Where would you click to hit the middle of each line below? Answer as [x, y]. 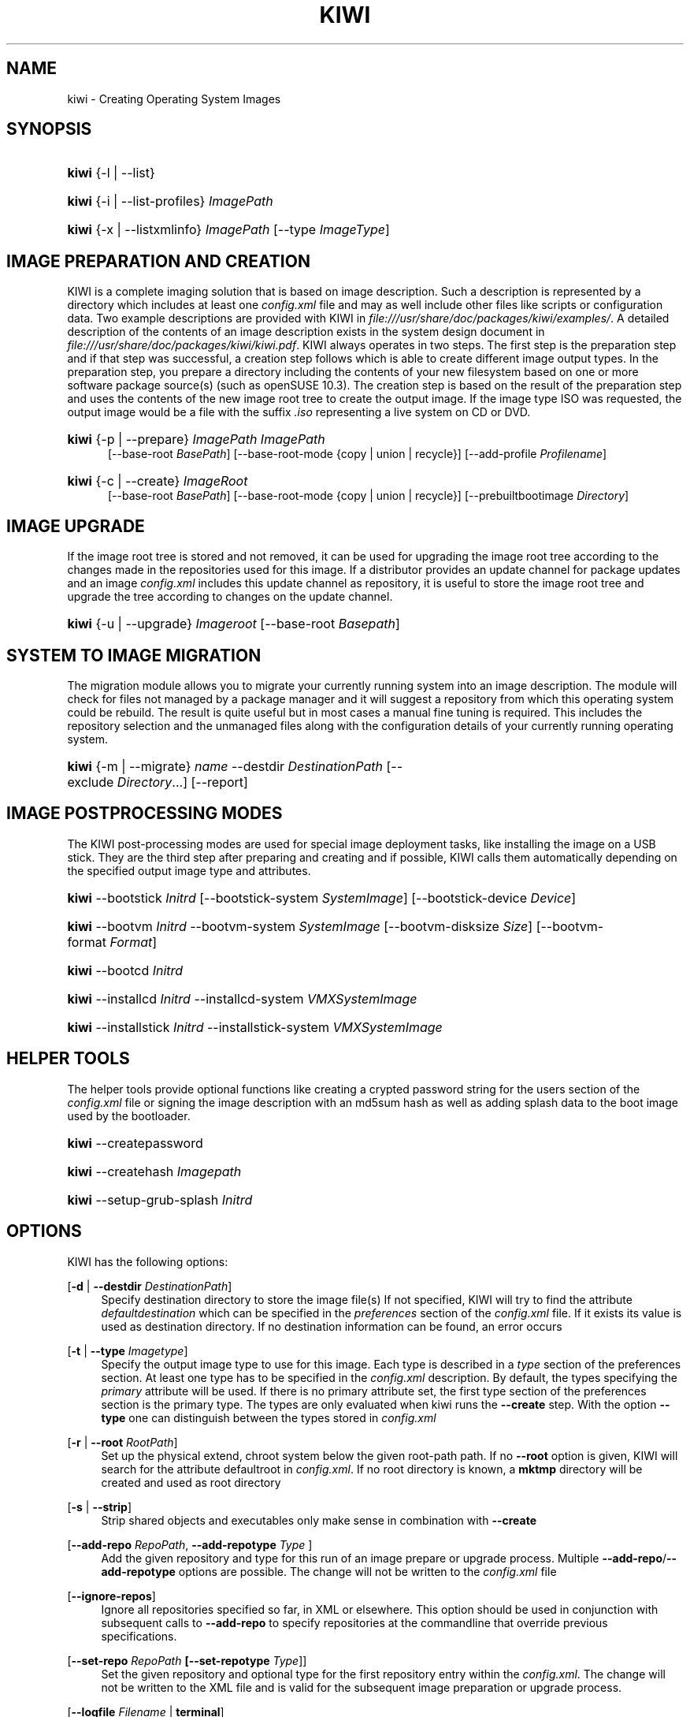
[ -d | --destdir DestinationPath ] [150, 1286]
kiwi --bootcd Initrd [125, 970]
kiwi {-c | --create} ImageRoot [158, 481]
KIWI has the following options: [148, 1261]
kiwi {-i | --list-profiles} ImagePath [170, 201]
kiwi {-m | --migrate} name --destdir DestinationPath [225, 766]
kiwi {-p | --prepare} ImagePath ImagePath [196, 439]
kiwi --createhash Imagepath [154, 1171]
